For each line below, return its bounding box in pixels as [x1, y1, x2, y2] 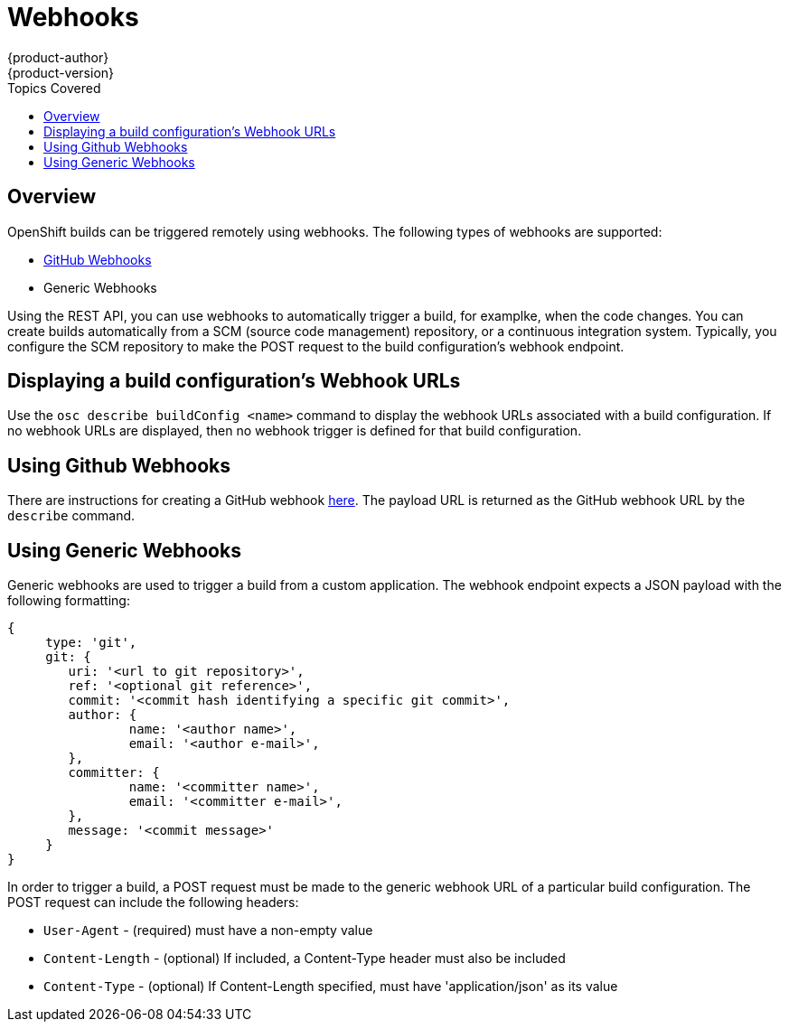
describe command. [7, 508, 136, 524]
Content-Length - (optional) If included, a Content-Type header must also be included [43, 950, 566, 967]
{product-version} [7, 64, 115, 80]
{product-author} [7, 49, 109, 65]
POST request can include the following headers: [7, 894, 299, 911]
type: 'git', [45, 635, 137, 650]
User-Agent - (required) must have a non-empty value [43, 922, 373, 939]
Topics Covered [7, 80, 101, 96]
